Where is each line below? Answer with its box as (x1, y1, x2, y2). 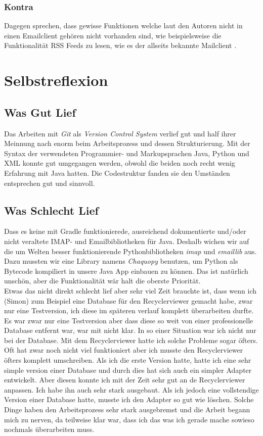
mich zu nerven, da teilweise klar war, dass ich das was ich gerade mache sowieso (4, 414, 254, 424)
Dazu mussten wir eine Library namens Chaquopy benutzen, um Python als (4, 256, 238, 266)
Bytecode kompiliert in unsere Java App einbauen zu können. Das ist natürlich (4, 265, 248, 276)
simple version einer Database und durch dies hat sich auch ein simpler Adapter (4, 364, 252, 375)
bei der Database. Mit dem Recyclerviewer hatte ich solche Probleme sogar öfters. (4, 334, 258, 345)
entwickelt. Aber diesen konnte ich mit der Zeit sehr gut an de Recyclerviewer (4, 374, 245, 385)
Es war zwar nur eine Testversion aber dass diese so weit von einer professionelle (4, 315, 253, 325)
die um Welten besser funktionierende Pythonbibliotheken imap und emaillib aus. (4, 246, 257, 256)
